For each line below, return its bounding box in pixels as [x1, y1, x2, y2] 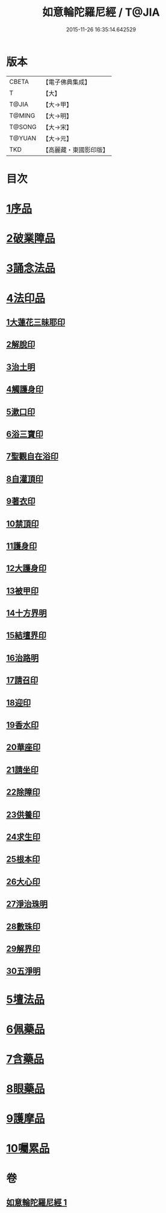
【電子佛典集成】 [42, 78, 91, 86]
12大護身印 [6, 563, 47, 573]
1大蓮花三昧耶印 [6, 317, 66, 327]
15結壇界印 [6, 631, 47, 641]
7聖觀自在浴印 [6, 452, 59, 462]
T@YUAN [9, 134, 37, 142]
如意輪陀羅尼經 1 [6, 1197, 67, 1208]
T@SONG [9, 122, 37, 131]
